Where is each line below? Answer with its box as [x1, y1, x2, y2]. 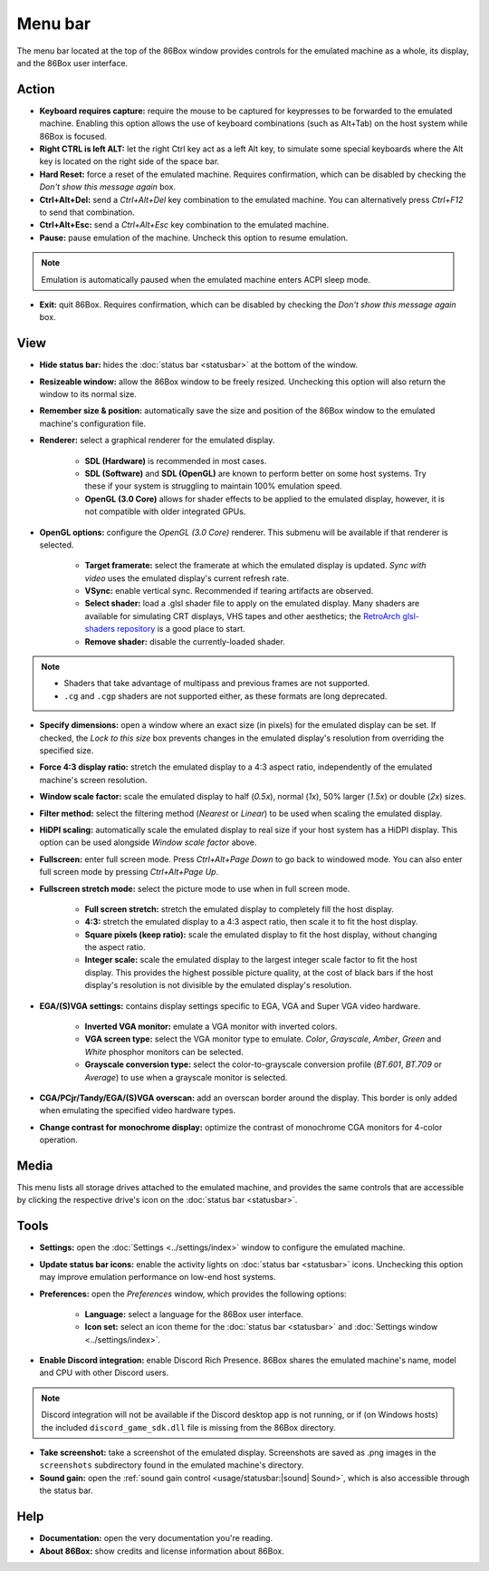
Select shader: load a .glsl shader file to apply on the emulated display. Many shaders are [84, 598, 420, 609]
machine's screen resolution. [39, 774, 148, 785]
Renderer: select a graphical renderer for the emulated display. [39, 435, 275, 446]
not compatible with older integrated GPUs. [84, 506, 246, 517]
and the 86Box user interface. [16, 57, 129, 68]
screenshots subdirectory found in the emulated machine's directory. [39, 1459, 304, 1470]
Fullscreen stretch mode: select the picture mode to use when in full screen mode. [39, 883, 350, 894]
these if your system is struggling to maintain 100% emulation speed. [84, 480, 343, 491]
